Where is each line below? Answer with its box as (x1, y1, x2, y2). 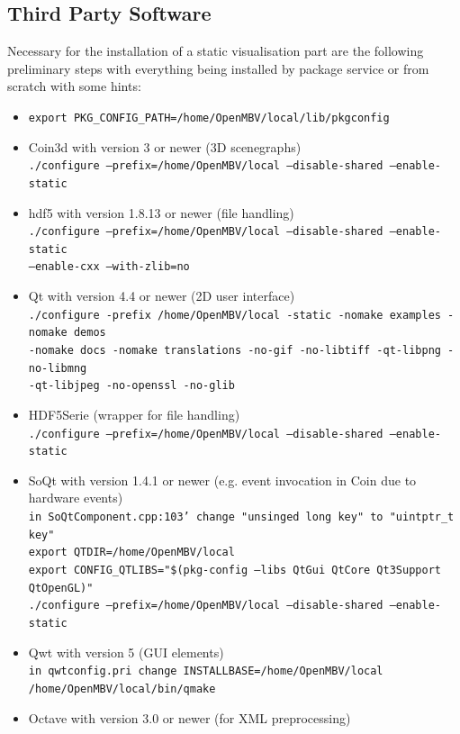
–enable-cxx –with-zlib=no (28, 260, 190, 274)
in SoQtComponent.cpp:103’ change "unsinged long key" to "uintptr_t (28, 511, 455, 524)
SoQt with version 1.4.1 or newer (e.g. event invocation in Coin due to (28, 470, 417, 489)
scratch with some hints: (7, 77, 141, 95)
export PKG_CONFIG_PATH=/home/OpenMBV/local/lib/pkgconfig (28, 111, 390, 124)
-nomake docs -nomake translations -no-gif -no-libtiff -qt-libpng (28, 344, 441, 358)
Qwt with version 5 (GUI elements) (28, 642, 224, 661)
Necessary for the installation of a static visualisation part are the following (7, 41, 424, 60)
